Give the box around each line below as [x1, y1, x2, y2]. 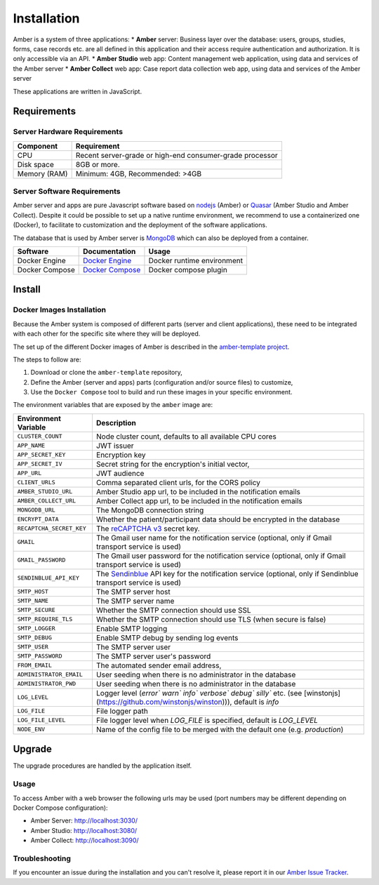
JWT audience [95, 468, 145, 478]
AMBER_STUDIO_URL [17, 488, 73, 495]
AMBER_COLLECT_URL [17, 497, 77, 505]
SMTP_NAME [17, 597, 49, 605]
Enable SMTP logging [95, 623, 168, 633]
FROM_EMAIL [17, 662, 53, 670]
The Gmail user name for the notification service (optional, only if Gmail [95, 533, 332, 543]
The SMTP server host [95, 587, 171, 597]
